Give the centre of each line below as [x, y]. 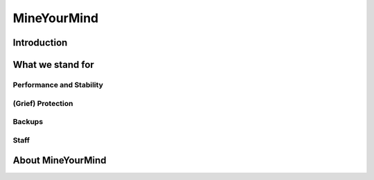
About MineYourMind [60, 160]
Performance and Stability [58, 84]
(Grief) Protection [43, 103]
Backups [28, 122]
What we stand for [54, 65]
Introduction [40, 43]
